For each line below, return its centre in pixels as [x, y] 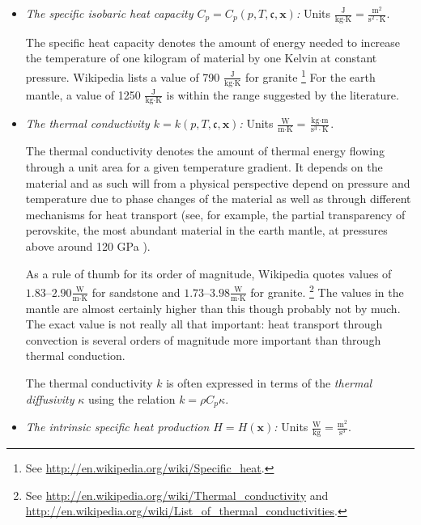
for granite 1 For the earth [310, 76]
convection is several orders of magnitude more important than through [203, 339]
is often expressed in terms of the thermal [269, 383]
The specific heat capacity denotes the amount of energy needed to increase [213, 42]
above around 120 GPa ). [88, 246]
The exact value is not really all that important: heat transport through [204, 324]
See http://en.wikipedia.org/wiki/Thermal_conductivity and [177, 495]
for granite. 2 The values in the [327, 291]
